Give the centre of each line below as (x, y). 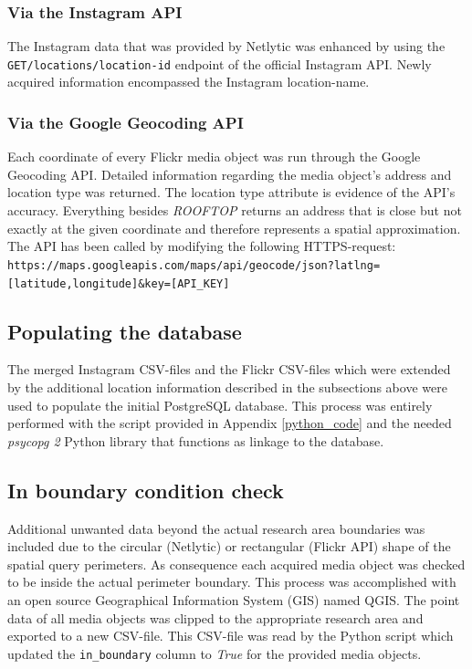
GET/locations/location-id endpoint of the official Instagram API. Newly (220, 63)
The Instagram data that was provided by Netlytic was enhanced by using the (226, 46)
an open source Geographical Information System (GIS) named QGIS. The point (234, 599)
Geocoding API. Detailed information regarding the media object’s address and (230, 174)
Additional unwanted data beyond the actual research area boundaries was (216, 528)
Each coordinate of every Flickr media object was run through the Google (214, 157)
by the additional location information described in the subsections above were (227, 387)
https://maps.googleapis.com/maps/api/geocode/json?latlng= (194, 265)
